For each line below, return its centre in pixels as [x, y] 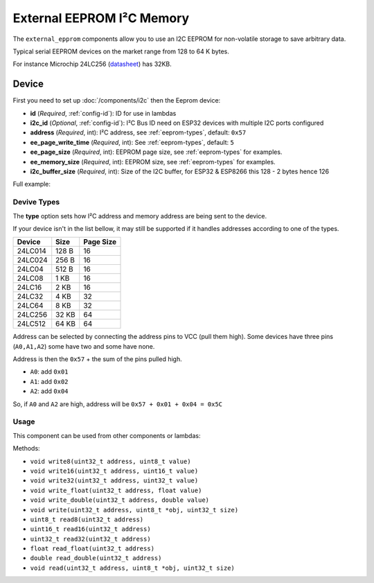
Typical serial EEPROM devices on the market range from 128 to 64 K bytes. [121, 51]
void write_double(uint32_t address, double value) [120, 500]
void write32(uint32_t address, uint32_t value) [114, 481]
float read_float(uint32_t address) [92, 549]
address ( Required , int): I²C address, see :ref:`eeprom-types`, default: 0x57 [138, 132]
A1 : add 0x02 [49, 381]
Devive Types [36, 202]
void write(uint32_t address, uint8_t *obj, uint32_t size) [134, 510]
